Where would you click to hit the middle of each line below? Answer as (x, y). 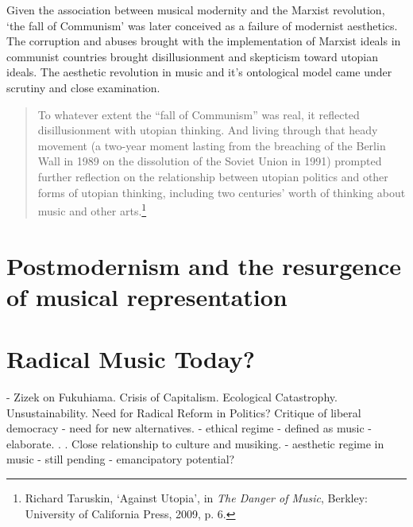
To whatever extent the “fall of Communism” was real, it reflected (199, 114)
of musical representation (147, 296)
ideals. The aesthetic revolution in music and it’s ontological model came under (199, 72)
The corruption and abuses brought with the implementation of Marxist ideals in (204, 41)
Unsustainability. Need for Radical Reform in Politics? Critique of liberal (184, 412)
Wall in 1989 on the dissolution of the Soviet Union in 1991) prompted (210, 161)
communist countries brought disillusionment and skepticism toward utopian (193, 56)
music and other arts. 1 (92, 209)
